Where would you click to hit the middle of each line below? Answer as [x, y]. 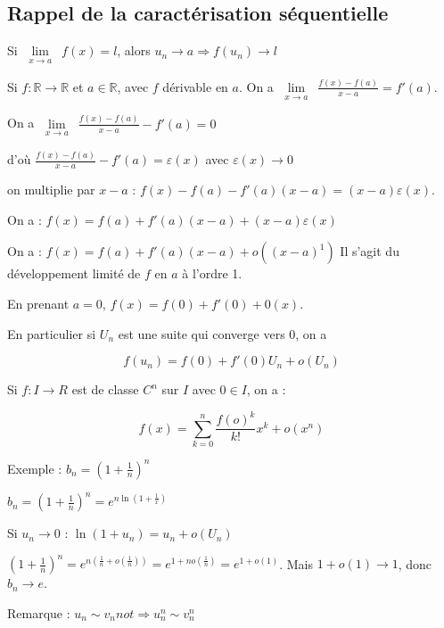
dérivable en [195, 86]
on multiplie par [51, 190]
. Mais [296, 563]
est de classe [105, 389]
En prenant [38, 304]
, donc [415, 563]
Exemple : [35, 468]
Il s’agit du [370, 251]
